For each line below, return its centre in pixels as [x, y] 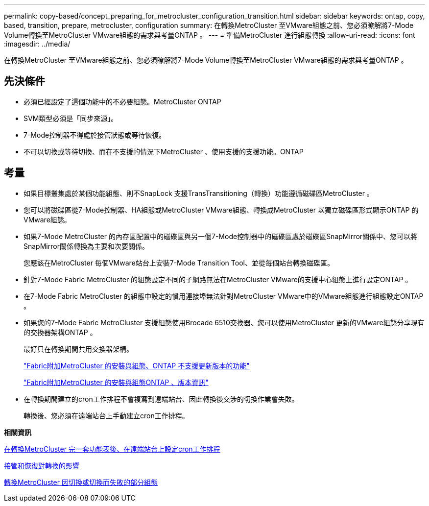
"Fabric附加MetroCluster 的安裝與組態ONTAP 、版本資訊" [116, 382]
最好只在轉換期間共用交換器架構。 [78, 349]
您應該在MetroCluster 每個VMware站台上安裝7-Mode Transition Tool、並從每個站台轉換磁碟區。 [179, 263]
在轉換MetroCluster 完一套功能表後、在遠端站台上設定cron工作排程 [112, 449]
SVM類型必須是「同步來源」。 [71, 118]
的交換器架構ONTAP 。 [60, 332]
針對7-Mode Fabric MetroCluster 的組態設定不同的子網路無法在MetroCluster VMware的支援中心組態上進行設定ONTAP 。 [218, 279]
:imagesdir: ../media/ [37, 44]
